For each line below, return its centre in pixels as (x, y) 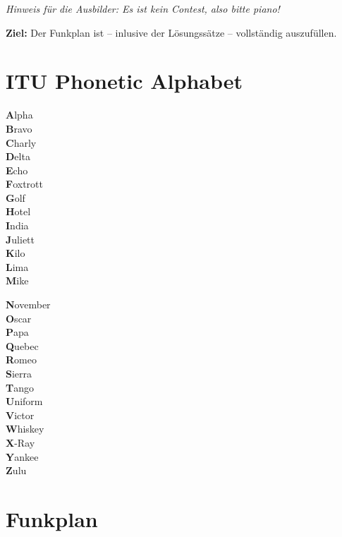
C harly (21, 142)
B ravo (19, 128)
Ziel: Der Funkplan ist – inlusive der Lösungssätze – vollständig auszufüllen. (171, 32)
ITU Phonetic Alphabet (124, 81)
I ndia (17, 225)
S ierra (19, 373)
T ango (20, 387)
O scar (19, 318)
